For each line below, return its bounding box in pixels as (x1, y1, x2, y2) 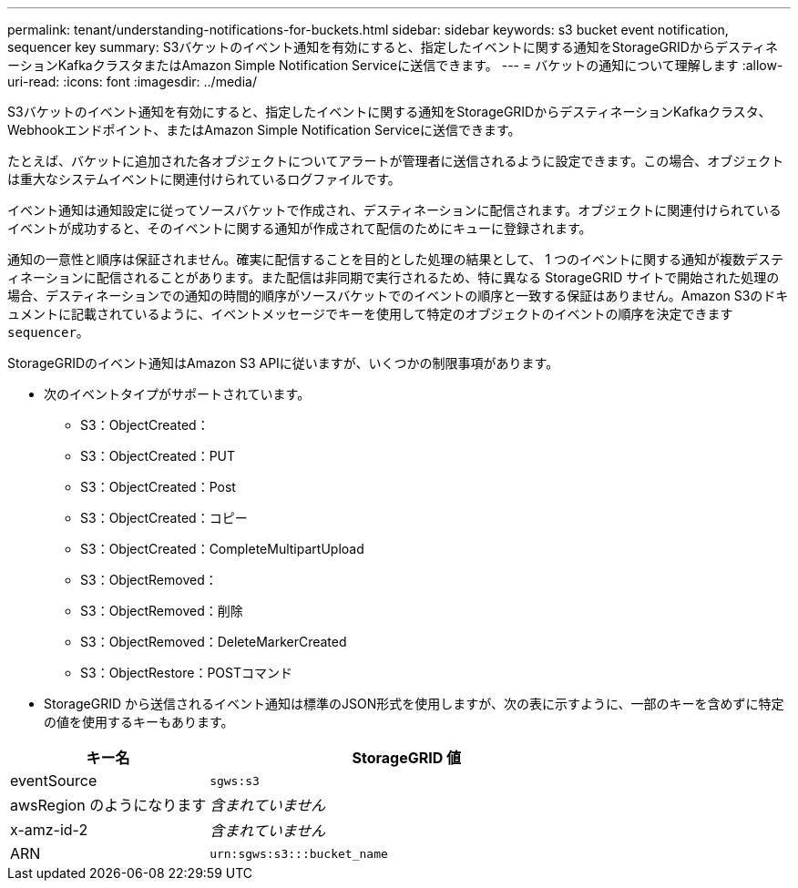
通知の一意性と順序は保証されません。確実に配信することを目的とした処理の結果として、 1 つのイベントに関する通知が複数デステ (7, 251, 784, 267)
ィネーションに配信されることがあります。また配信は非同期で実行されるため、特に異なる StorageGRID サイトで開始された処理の (7, 270, 780, 285)
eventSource (10, 771, 97, 790)
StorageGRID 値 (352, 749, 462, 767)
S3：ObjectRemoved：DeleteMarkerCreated (80, 634, 347, 649)
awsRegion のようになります (10, 796, 207, 814)
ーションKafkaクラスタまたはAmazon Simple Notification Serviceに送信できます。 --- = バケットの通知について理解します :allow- (7, 57, 783, 73)
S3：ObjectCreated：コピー (80, 510, 248, 526)
